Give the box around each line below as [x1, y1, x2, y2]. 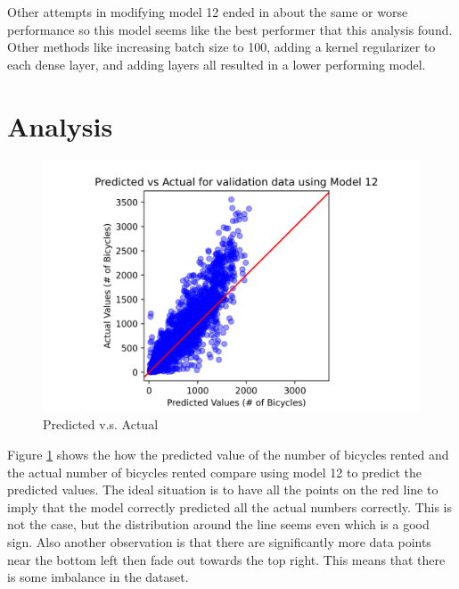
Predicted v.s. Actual [43, 415, 159, 434]
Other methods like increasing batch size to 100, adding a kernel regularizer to [7, 37, 436, 56]
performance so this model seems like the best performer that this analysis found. [7, 20, 453, 38]
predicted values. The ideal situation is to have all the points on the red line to [7, 480, 439, 499]
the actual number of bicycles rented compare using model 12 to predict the [7, 462, 422, 481]
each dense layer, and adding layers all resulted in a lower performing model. [7, 54, 426, 73]
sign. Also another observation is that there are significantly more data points [7, 533, 431, 552]
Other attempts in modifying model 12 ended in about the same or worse [7, 3, 408, 21]
